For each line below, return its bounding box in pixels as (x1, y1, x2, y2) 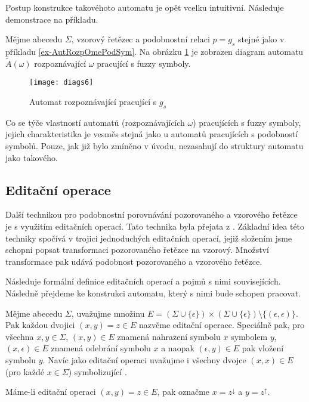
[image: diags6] (29, 78, 94, 87)
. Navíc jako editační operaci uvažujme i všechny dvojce (42, 353, 246, 366)
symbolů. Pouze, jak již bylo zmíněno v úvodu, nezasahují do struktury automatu (5, 140, 304, 152)
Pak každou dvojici (5, 318, 75, 331)
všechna (5, 330, 34, 342)
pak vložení (242, 342, 284, 354)
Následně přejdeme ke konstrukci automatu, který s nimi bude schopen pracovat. (5, 286, 301, 299)
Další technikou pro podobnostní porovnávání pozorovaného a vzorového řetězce (5, 208, 298, 221)
